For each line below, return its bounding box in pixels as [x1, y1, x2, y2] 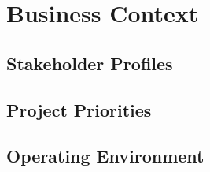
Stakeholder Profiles [6, 50, 173, 75]
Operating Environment [6, 144, 204, 168]
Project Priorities [6, 97, 152, 122]
